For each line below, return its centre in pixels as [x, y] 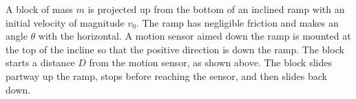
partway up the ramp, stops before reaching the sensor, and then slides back [166, 75]
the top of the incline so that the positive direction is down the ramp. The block [175, 49]
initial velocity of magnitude [65, 22]
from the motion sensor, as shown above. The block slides [210, 62]
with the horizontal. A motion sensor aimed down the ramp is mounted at [195, 36]
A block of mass [39, 9]
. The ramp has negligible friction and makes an [237, 22]
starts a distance [40, 62]
